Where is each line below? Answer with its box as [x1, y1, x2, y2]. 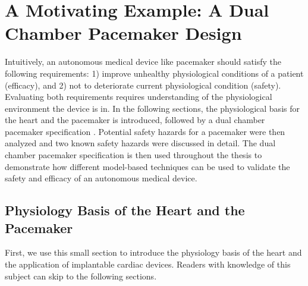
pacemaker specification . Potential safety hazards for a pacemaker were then [5, 125, 285, 137]
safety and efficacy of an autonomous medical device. [5, 172, 197, 184]
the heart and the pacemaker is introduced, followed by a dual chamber [5, 114, 265, 126]
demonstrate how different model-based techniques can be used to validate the [5, 160, 290, 172]
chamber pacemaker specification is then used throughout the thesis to [5, 149, 262, 161]
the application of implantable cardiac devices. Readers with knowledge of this [5, 258, 291, 271]
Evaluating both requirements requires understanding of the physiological [5, 90, 272, 103]
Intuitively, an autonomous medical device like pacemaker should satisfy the [5, 55, 282, 68]
